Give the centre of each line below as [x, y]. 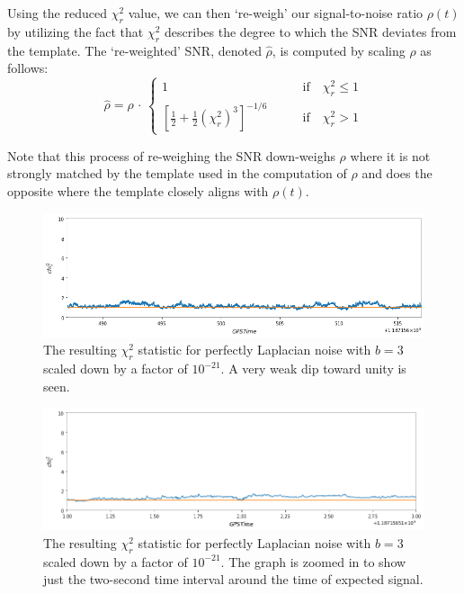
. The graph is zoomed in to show [313, 561]
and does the [397, 173]
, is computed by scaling [339, 50]
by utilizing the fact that [76, 31]
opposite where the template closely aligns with [138, 190]
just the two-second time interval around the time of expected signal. [233, 579]
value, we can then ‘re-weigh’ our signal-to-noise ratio [276, 13]
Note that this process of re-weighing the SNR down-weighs [171, 155]
